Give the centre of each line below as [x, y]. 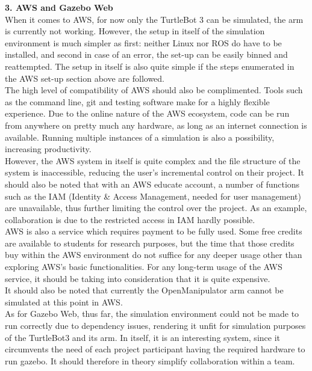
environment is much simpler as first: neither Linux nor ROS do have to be [143, 42]
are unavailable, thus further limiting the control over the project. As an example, [156, 208]
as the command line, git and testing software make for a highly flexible [137, 101]
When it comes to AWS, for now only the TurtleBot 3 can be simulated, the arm [154, 19]
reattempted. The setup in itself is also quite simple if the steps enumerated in [150, 66]
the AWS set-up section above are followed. [85, 78]
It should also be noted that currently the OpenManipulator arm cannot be [144, 290]
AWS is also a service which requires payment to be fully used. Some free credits [154, 231]
